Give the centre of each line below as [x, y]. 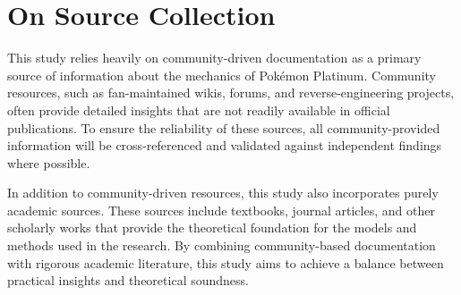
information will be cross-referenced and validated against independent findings [225, 145]
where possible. [49, 162]
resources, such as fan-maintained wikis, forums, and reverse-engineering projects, [231, 93]
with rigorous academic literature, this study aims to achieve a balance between [226, 262]
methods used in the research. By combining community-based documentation [222, 245]
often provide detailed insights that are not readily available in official [199, 110]
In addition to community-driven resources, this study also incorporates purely [223, 193]
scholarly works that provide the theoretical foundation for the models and [212, 228]
